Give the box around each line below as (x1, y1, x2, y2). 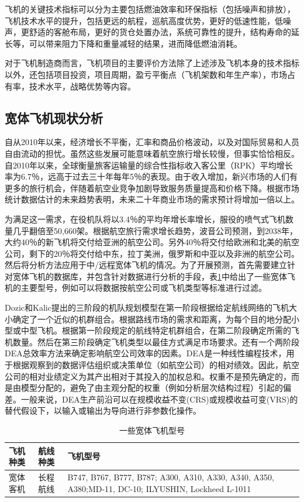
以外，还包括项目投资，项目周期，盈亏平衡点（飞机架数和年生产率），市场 (5, 68, 287, 80)
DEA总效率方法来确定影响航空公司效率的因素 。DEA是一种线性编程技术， (5, 347, 286, 359)
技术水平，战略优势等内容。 (29, 80, 136, 92)
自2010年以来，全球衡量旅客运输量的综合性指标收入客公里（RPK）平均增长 (5, 159, 293, 171)
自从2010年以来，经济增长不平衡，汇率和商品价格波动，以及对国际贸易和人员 (5, 136, 299, 148)
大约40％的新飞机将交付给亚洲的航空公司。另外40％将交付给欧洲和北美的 (5, 236, 283, 248)
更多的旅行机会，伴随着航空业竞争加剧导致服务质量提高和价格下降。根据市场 (5, 181, 299, 194)
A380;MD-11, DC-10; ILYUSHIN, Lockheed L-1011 (67, 482, 251, 494)
